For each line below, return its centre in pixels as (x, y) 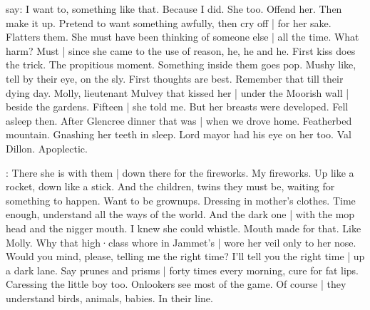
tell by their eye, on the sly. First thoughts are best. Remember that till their (175, 78)
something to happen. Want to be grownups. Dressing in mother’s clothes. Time (181, 200)
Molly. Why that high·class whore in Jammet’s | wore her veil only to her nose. (181, 242)
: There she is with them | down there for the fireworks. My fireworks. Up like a (180, 172)
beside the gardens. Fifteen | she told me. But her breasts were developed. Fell (177, 107)
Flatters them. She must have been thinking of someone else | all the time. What (183, 37)
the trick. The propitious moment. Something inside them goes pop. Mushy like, (181, 64)
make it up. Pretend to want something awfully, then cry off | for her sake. (169, 22)
